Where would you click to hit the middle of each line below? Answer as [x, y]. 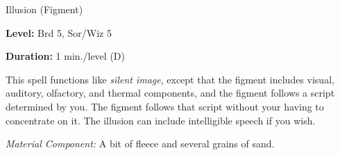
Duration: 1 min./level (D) [65, 56]
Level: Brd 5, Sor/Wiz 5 [59, 32]
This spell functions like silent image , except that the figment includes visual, [170, 79]
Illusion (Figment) [44, 9]
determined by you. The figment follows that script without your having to [165, 106]
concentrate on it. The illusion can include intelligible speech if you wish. [161, 120]
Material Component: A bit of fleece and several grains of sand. [140, 144]
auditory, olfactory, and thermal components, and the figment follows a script [170, 93]
